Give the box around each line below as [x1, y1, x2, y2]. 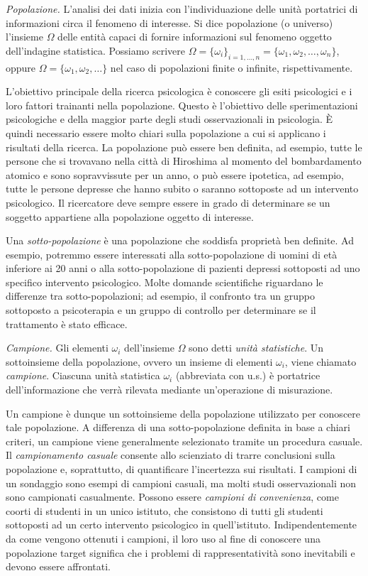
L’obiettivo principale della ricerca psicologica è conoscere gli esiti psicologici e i [6, 84, 352, 99]
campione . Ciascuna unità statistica [6, 368, 160, 383]
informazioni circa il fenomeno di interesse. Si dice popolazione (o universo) [6, 15, 333, 30]
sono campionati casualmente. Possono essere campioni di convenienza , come [6, 489, 339, 504]
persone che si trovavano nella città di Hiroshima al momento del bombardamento [6, 153, 362, 168]
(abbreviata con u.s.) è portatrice [175, 368, 320, 383]
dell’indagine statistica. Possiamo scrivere [6, 43, 186, 58]
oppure [6, 60, 36, 75]
